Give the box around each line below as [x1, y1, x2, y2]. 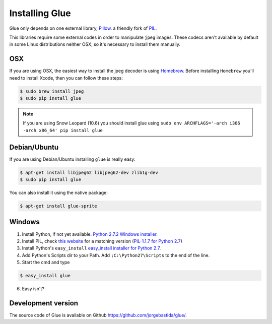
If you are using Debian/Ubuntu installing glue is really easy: [9, 156, 135, 162]
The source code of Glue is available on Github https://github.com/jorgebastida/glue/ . [9, 312, 187, 318]
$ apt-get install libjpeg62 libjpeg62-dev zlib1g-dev [20, 169, 158, 175]
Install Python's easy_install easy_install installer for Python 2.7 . [22, 245, 161, 251]
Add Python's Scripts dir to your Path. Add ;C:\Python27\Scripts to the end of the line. [22, 252, 210, 258]
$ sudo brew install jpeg [20, 88, 84, 94]
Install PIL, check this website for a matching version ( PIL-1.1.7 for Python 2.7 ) [22, 238, 182, 244]
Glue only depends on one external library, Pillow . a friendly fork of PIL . [9, 25, 157, 31]
